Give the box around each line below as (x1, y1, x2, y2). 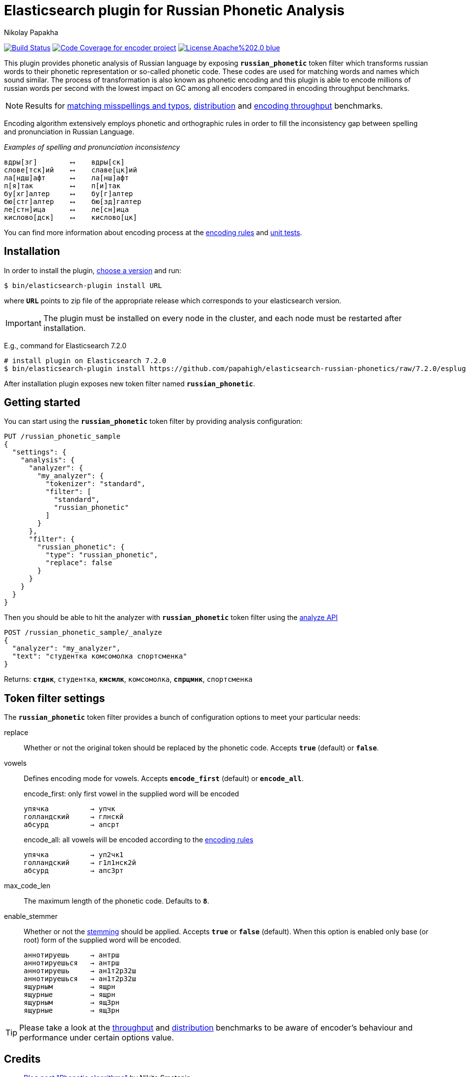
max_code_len (4, 881, 50, 890)
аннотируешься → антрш (24, 959, 119, 967)
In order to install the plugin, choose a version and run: (4, 266, 182, 275)
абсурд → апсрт (24, 821, 119, 829)
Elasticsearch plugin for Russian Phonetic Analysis (4, 2, 345, 19)
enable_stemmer (4, 912, 58, 921)
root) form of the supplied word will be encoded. (24, 936, 181, 945)
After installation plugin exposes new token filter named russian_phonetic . (4, 379, 255, 388)
